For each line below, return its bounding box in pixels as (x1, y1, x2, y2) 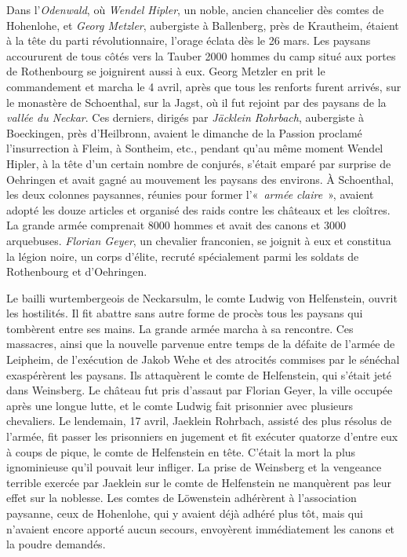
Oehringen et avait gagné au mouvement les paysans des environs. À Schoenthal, (6, 170, 394, 187)
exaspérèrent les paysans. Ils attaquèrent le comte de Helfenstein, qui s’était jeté (6, 366, 391, 383)
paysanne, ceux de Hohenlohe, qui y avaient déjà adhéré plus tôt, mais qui (6, 505, 363, 521)
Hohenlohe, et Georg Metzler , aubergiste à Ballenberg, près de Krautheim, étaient (6, 16, 399, 33)
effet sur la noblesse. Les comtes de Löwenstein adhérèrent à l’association (6, 489, 357, 506)
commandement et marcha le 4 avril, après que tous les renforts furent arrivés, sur (6, 78, 402, 94)
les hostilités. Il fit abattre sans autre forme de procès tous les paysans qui (6, 305, 363, 321)
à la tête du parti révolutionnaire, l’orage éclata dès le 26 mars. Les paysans (6, 32, 371, 49)
